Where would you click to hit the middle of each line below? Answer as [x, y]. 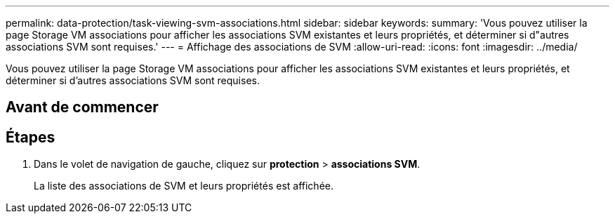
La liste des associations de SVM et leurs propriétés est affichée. [184, 186]
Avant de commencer [82, 107]
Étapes [31, 137]
